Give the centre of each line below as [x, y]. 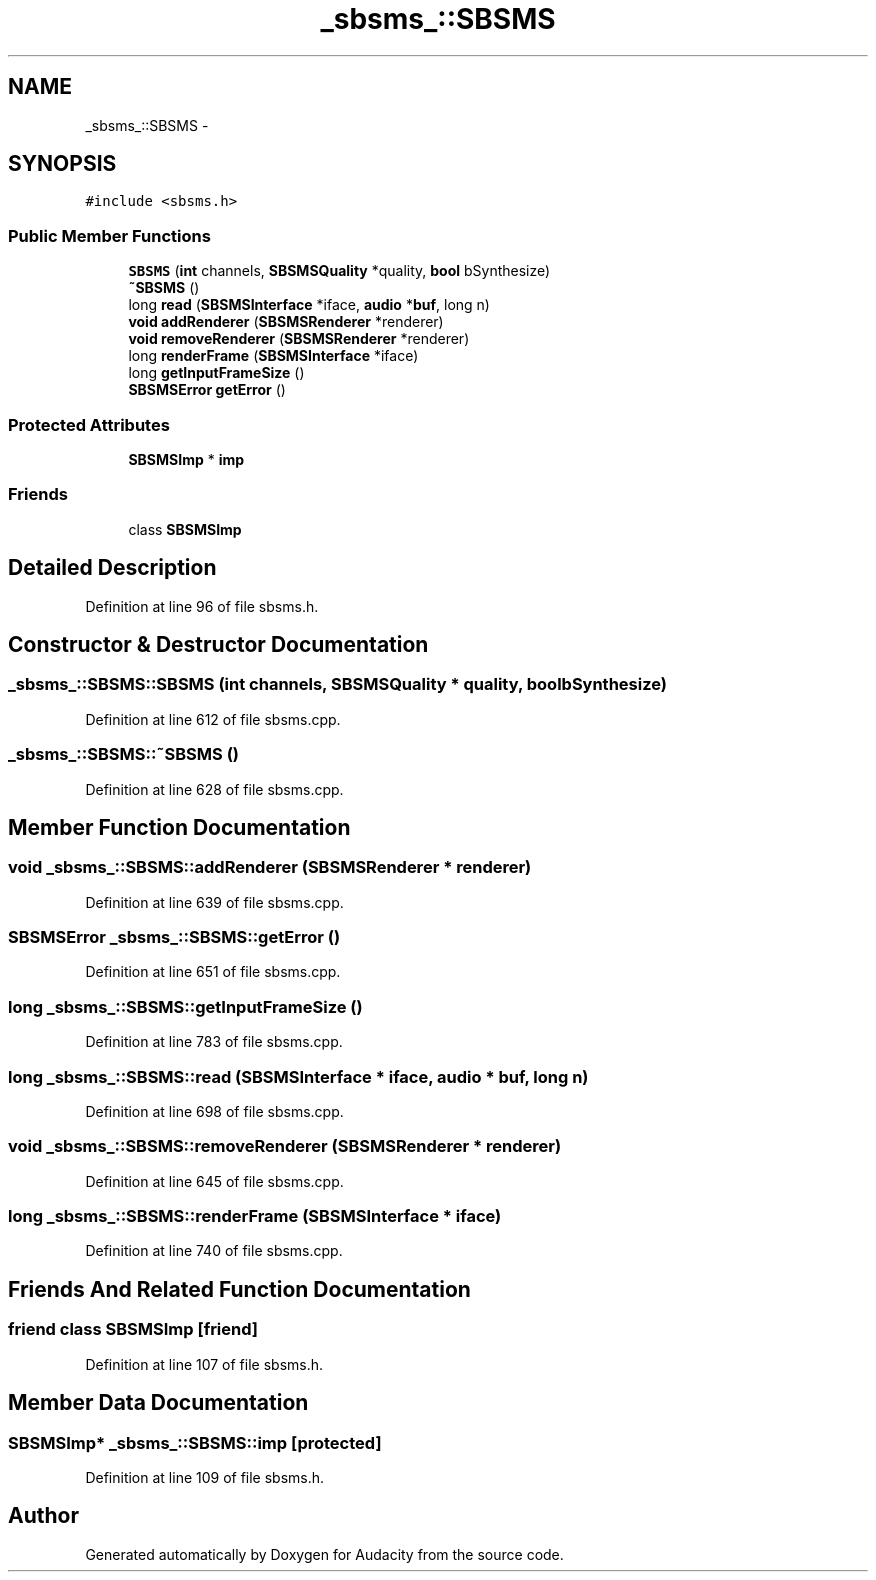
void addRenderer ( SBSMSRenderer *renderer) [286, 322]
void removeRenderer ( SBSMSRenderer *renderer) [299, 339]
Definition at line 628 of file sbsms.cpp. [214, 789]
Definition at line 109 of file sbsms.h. [205, 1477]
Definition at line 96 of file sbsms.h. [202, 606]
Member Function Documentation [179, 827]
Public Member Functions [109, 235]
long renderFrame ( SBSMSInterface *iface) [273, 356]
